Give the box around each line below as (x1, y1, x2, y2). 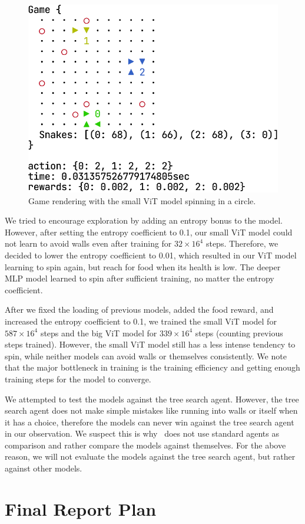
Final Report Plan (5, 496, 157, 520)
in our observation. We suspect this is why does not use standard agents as (5, 427, 279, 440)
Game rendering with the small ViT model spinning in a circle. (28, 194, 256, 207)
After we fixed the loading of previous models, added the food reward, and (5, 303, 274, 316)
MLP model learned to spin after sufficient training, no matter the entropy (5, 272, 274, 284)
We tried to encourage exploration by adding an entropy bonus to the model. (5, 214, 283, 227)
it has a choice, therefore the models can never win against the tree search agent (5, 415, 294, 428)
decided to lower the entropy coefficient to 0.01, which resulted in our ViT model (5, 248, 297, 261)
